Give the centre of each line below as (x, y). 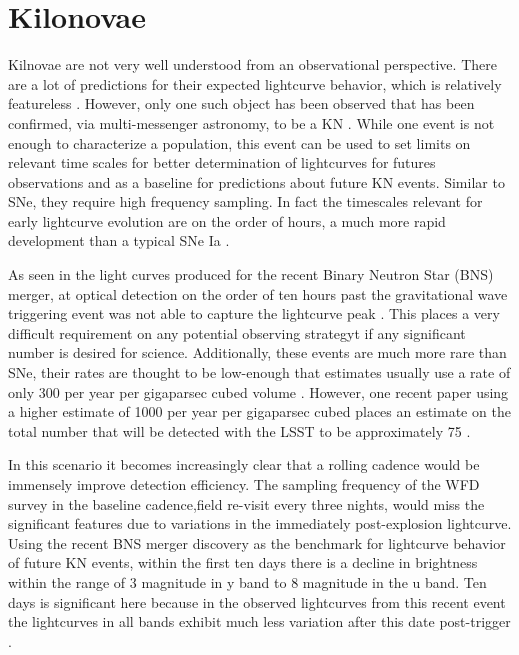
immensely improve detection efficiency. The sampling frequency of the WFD (244, 484)
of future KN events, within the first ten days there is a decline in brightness (243, 562)
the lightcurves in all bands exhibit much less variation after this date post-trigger (259, 621)
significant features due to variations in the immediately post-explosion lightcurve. (260, 523)
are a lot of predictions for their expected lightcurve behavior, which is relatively (255, 83)
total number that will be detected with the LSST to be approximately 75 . (239, 430)
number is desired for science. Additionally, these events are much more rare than (257, 352)
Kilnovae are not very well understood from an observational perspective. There (252, 64)
